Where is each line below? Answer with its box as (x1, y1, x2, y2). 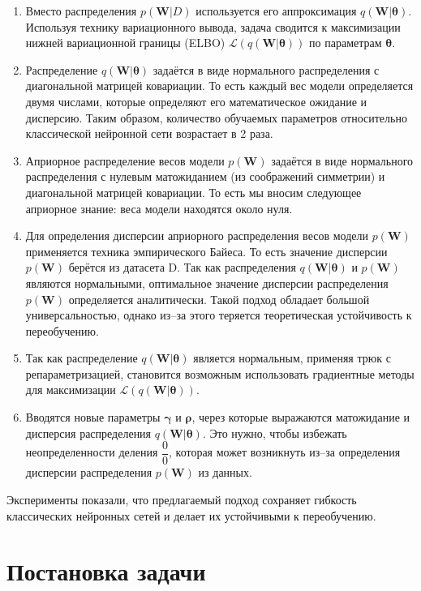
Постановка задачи (6, 555, 206, 588)
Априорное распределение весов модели (25, 152, 225, 169)
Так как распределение (25, 349, 138, 366)
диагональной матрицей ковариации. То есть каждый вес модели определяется (25, 77, 414, 94)
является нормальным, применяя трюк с (193, 349, 391, 366)
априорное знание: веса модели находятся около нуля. (25, 199, 293, 216)
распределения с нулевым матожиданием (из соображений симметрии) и (25, 168, 385, 185)
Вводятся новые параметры (25, 409, 161, 426)
